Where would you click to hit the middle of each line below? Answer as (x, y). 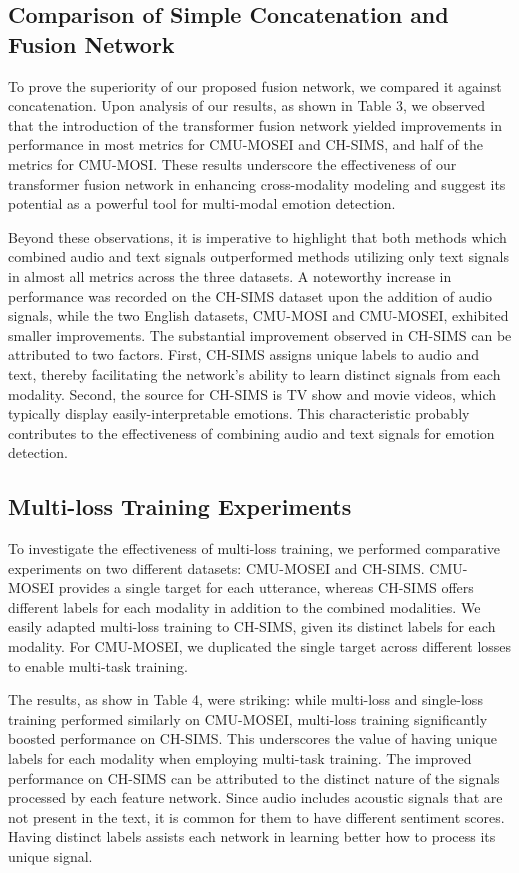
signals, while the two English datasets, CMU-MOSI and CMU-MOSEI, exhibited (258, 315)
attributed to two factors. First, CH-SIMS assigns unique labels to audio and (243, 354)
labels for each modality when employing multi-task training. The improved (240, 758)
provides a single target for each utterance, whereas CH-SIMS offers (266, 587)
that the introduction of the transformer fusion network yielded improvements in (255, 124)
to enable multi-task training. (98, 665)
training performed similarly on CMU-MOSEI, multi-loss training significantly (248, 718)
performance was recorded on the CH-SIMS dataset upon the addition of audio (250, 295)
